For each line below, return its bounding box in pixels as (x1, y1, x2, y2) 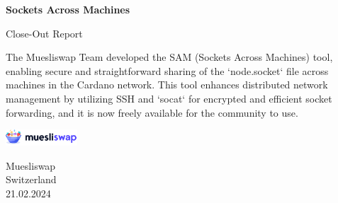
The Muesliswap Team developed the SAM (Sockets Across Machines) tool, (6, 50, 333, 64)
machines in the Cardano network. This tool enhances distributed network (6, 77, 328, 92)
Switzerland (6, 172, 57, 187)
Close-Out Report (6, 25, 83, 40)
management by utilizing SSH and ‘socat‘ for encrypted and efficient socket (6, 91, 332, 105)
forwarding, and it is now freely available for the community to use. (6, 105, 298, 120)
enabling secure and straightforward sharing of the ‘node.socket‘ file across (6, 63, 329, 78)
